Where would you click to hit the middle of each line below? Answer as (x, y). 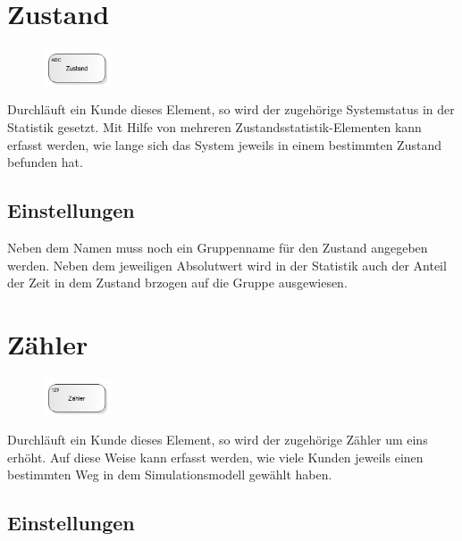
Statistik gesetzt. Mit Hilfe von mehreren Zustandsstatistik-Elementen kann (214, 126)
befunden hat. (45, 162)
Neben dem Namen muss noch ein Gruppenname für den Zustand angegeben (218, 247)
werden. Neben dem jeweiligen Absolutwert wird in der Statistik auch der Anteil (227, 265)
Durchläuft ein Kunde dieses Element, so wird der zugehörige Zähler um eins (218, 440)
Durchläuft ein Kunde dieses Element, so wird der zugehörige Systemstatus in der (231, 109)
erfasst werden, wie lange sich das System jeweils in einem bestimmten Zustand (224, 144)
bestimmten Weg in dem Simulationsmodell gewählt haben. (170, 474)
